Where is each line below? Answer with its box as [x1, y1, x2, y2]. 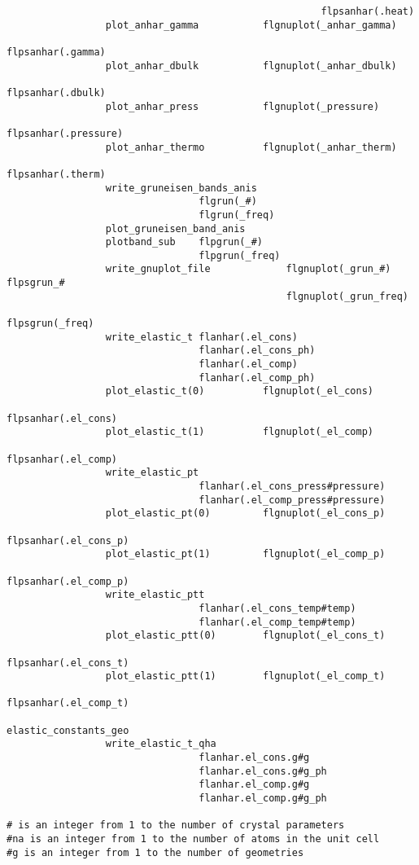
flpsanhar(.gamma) [7, 46, 106, 58]
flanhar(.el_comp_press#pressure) [199, 494, 386, 506]
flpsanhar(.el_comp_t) [7, 697, 129, 709]
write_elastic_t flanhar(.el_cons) [105, 331, 298, 343]
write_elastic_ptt [105, 589, 205, 601]
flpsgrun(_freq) [7, 318, 94, 330]
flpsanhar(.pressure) [7, 127, 124, 139]
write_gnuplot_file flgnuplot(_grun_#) [105, 263, 391, 275]
